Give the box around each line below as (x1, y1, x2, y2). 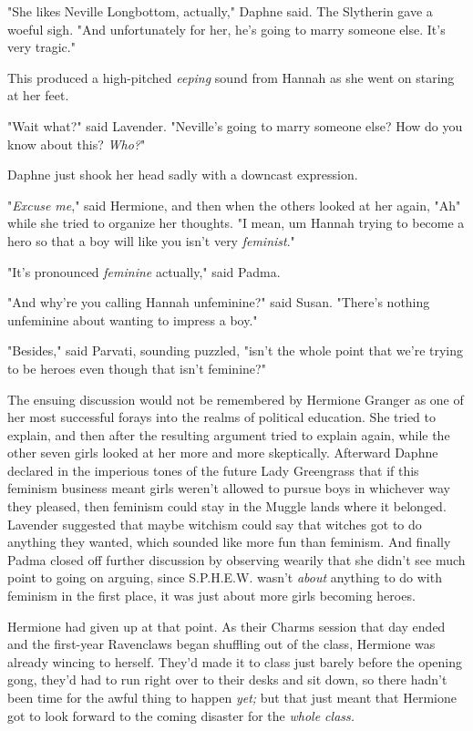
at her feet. (7, 86, 69, 105)
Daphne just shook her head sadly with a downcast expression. (7, 165, 358, 184)
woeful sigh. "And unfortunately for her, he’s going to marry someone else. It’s (7, 19, 446, 38)
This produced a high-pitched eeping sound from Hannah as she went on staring (7, 67, 455, 87)
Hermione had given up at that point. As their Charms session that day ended (7, 616, 446, 635)
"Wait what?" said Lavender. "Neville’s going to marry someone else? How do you (7, 116, 463, 135)
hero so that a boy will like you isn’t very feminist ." (7, 231, 295, 250)
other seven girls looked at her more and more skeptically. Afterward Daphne (7, 443, 438, 462)
